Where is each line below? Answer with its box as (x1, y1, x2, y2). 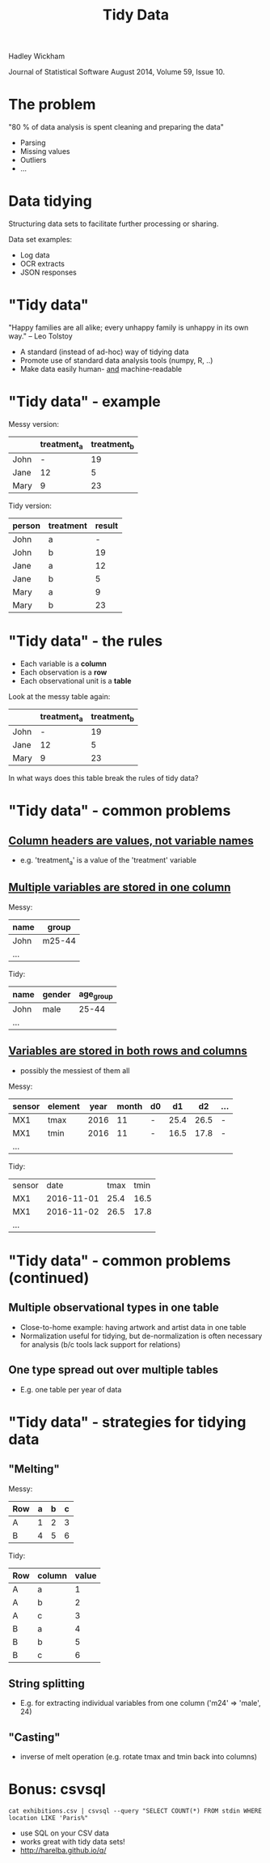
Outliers (19, 156, 47, 165)
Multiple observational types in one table (8, 1301, 220, 1315)
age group (78, 988, 113, 1001)
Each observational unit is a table (19, 676, 132, 686)
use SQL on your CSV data (19, 1828, 109, 1838)
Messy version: (8, 419, 59, 428)
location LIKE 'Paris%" (8, 1814, 89, 1823)
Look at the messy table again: (8, 692, 111, 701)
